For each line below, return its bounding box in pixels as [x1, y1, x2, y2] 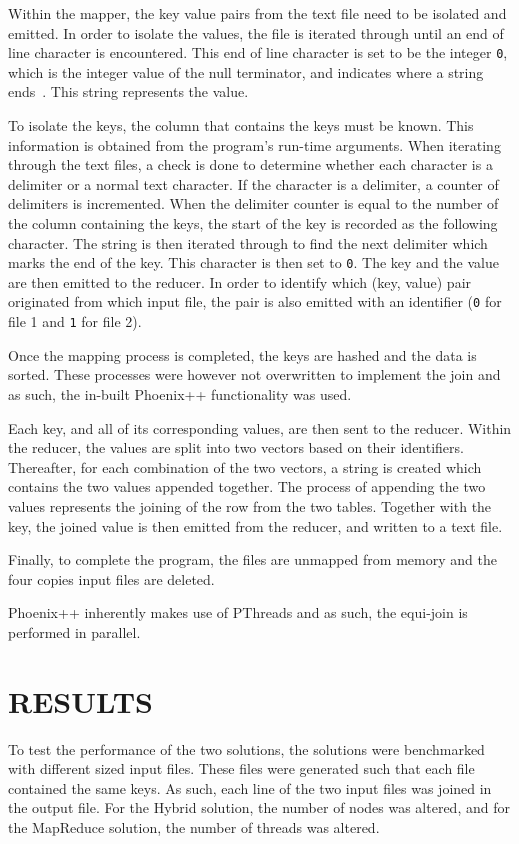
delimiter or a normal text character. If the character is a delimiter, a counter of [8, 173, 499, 194]
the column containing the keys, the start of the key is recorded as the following [8, 213, 498, 233]
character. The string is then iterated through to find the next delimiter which [8, 232, 488, 253]
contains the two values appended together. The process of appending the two [8, 476, 486, 497]
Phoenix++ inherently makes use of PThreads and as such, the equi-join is [8, 602, 468, 623]
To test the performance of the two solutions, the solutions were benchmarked [8, 738, 485, 759]
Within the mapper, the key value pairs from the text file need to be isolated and [8, 3, 507, 23]
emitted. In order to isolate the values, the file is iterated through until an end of [8, 22, 504, 43]
